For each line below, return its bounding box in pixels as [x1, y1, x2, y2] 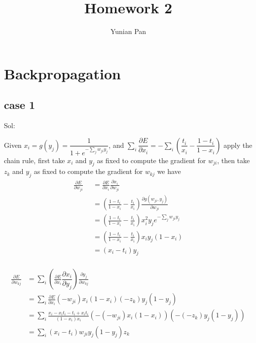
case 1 [4, 97, 36, 112]
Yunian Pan [110, 26, 146, 36]
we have [157, 166, 181, 176]
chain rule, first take [4, 155, 65, 165]
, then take [217, 155, 250, 165]
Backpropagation [4, 63, 121, 83]
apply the [223, 139, 253, 150]
